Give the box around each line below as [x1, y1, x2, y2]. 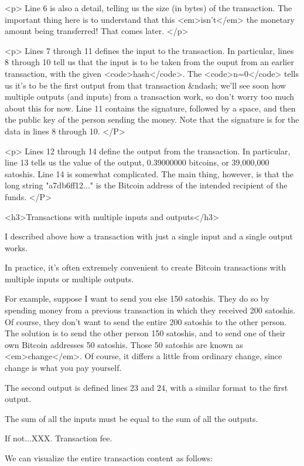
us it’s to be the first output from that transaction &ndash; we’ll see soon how [5, 79, 286, 91]
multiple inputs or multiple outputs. [5, 272, 134, 285]
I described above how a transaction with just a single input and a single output [5, 230, 293, 242]
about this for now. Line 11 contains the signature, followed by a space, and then [5, 102, 296, 114]
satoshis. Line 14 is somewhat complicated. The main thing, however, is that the [5, 167, 293, 180]
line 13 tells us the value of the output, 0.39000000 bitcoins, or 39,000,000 [5, 156, 269, 168]
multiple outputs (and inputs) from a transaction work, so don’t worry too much [5, 90, 295, 103]
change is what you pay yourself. [5, 362, 122, 374]
